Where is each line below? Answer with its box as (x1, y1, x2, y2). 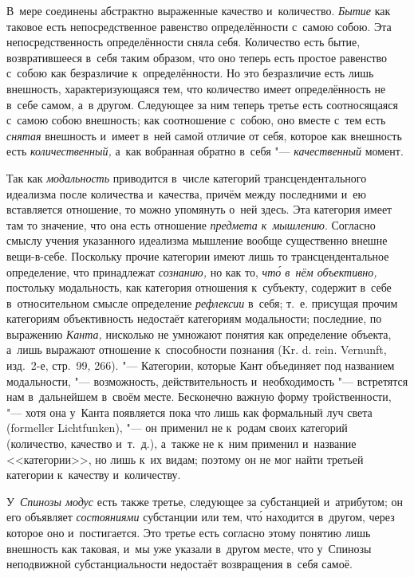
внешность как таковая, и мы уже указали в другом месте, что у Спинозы (6, 540, 372, 556)
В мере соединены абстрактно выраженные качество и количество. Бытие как (6, 2, 391, 18)
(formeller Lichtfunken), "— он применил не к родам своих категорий (6, 419, 348, 436)
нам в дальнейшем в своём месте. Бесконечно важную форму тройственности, (6, 388, 392, 405)
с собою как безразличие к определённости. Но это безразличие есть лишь (6, 65, 374, 81)
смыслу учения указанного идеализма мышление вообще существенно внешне (6, 232, 388, 249)
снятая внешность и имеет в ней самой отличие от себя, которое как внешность (6, 127, 402, 143)
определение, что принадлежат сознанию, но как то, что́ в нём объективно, (6, 263, 377, 280)
